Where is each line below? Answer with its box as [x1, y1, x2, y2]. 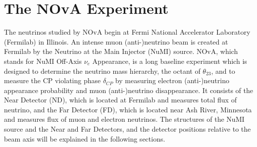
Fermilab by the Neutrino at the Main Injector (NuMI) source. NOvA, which [4, 46, 238, 56]
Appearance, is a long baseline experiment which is [92, 55, 247, 66]
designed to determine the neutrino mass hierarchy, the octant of [4, 65, 201, 76]
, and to [211, 65, 235, 76]
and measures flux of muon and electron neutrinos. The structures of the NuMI [4, 114, 245, 124]
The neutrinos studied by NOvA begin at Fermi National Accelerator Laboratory [4, 27, 251, 37]
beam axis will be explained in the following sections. [4, 133, 165, 144]
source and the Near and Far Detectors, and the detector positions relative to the [4, 124, 251, 134]
